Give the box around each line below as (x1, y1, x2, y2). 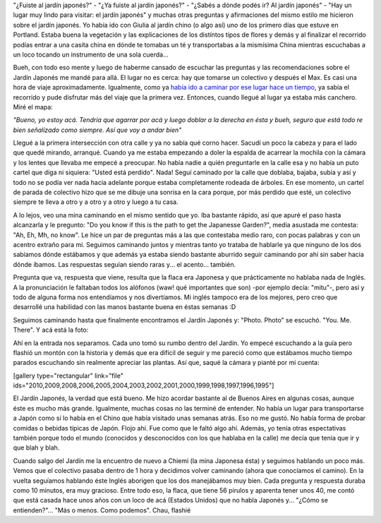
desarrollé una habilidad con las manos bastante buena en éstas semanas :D (13, 303, 236, 311)
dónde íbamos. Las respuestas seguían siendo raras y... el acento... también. (13, 260, 236, 268)
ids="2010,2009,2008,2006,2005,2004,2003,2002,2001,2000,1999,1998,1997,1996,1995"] (13, 381, 274, 390)
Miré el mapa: (13, 102, 53, 111)
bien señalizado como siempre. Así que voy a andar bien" (13, 126, 182, 134)
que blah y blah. (13, 443, 60, 452)
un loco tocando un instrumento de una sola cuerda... (13, 50, 169, 59)
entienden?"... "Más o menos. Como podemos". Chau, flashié (13, 505, 191, 515)
